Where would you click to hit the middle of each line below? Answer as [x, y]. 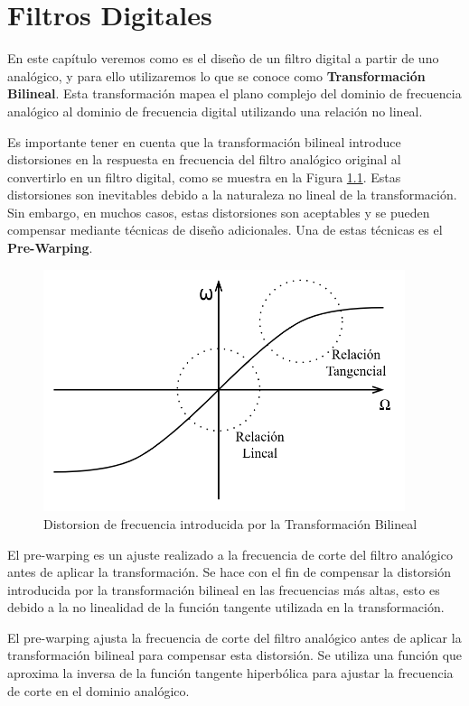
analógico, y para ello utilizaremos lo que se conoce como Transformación [216, 75]
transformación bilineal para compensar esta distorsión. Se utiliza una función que [235, 655]
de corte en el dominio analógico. [98, 690]
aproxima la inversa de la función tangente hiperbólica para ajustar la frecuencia [230, 673]
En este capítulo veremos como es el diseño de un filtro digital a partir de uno [223, 58]
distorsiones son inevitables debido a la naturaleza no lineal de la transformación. [232, 195]
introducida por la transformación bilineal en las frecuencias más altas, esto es [224, 589]
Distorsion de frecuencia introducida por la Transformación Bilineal [230, 523]
